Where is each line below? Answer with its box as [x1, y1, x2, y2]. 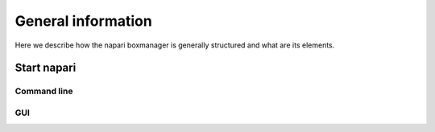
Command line [14, 85, 73, 97]
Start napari [14, 61, 77, 75]
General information [14, 12, 152, 30]
